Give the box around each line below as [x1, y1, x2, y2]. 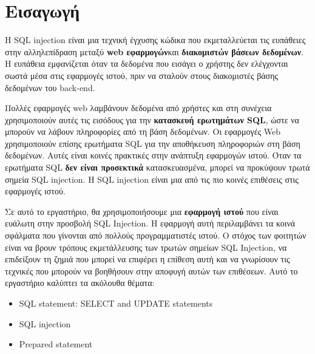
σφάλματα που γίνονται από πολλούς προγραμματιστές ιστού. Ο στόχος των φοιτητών [5, 229, 307, 242]
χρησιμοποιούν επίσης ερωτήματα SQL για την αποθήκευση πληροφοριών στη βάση [5, 137, 300, 149]
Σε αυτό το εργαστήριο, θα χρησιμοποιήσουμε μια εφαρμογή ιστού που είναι [5, 205, 279, 217]
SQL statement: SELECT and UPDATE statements [19, 297, 213, 309]
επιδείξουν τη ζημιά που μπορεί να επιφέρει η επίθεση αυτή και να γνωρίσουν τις [5, 253, 290, 265]
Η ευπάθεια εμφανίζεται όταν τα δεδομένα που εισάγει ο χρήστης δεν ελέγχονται [5, 57, 288, 70]
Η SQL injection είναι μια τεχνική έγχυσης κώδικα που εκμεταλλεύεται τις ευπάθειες [5, 33, 306, 46]
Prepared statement [19, 338, 93, 350]
